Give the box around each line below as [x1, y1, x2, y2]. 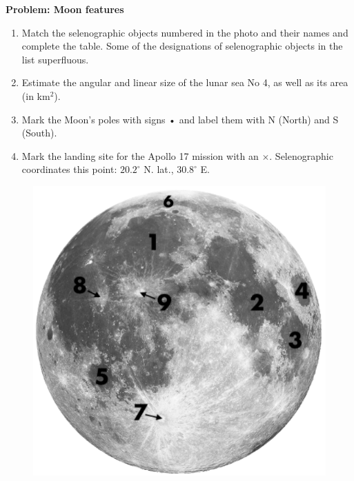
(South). [21, 125, 57, 140]
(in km [21, 88, 50, 103]
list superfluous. [21, 52, 89, 66]
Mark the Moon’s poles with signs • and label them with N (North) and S [21, 112, 339, 126]
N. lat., [144, 162, 174, 176]
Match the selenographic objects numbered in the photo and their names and [21, 25, 348, 39]
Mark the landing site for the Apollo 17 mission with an [21, 148, 259, 163]
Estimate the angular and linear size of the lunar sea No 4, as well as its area [21, 75, 348, 90]
